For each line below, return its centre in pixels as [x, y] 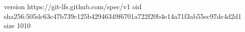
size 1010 [17, 25]
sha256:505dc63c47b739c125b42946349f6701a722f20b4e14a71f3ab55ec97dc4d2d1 [123, 16]
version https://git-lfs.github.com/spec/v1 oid [73, 6]
